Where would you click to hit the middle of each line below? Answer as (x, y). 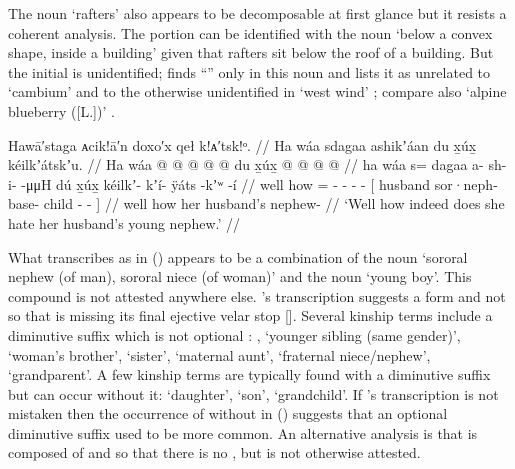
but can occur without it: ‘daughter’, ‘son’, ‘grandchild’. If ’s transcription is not (253, 393)
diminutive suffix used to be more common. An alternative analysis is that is (243, 432)
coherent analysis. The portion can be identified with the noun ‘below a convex (250, 32)
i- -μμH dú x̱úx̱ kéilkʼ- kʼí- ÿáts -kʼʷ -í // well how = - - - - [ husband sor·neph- (253, 183)
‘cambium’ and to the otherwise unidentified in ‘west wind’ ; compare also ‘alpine (257, 91)
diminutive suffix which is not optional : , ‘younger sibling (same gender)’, (234, 334)
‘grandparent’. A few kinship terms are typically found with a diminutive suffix (249, 374)
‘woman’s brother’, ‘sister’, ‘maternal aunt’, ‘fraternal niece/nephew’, (219, 354)
